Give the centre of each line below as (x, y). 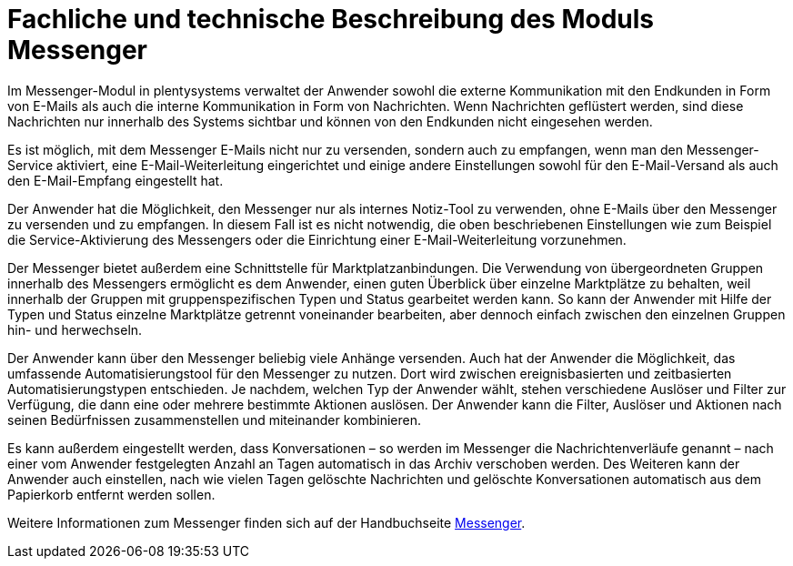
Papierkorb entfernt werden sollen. (111, 494)
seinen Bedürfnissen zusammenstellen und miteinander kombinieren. (214, 419)
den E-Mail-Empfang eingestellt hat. (115, 180)
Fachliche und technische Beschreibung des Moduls (331, 19)
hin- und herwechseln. (75, 329)
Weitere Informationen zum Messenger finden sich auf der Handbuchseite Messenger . (266, 522)
